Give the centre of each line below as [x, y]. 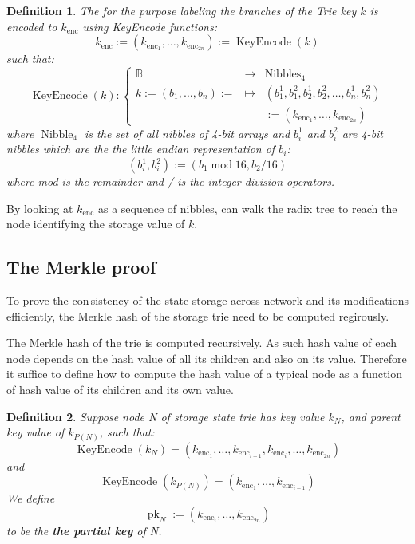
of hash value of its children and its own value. [120, 389]
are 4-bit [363, 133]
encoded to [32, 26]
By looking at [40, 208]
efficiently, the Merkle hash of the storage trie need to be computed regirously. [198, 315]
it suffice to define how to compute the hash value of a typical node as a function [205, 374]
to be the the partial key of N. [84, 530]
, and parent [371, 416]
